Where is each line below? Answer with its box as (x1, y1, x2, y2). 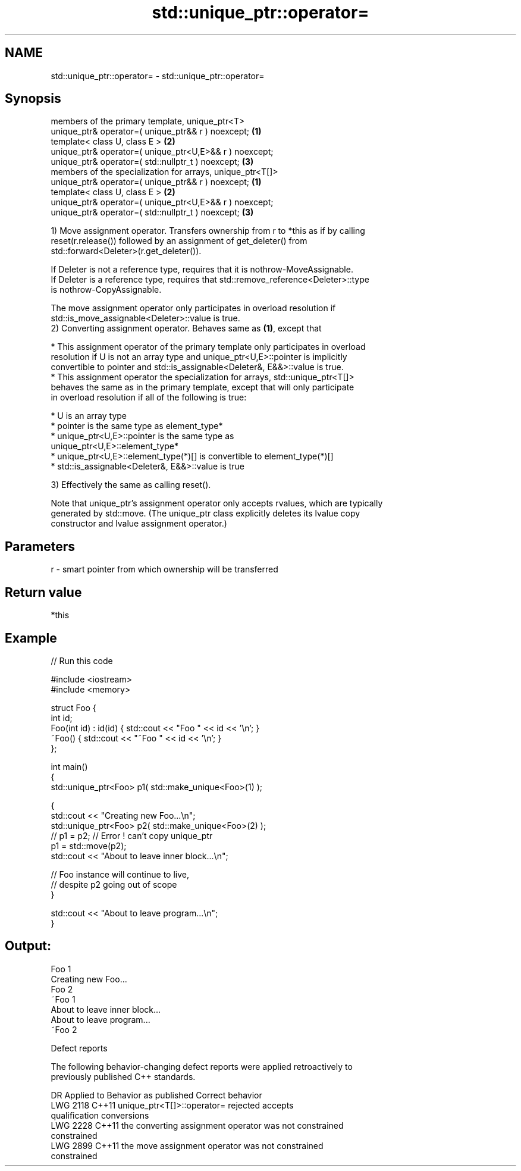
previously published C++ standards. (51, 1071, 196, 1082)
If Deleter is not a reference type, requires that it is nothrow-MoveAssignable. (51, 264, 353, 275)
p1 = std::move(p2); (51, 840, 127, 851)
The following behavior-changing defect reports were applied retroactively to (51, 1061, 353, 1072)
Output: (5, 938, 51, 954)
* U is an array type (51, 411, 127, 421)
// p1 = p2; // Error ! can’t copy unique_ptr (51, 830, 213, 841)
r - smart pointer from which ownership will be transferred (51, 564, 278, 575)
